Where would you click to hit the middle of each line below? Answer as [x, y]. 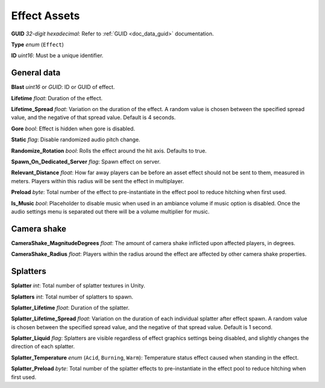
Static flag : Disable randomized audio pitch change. [76, 140]
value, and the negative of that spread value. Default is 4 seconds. [93, 118]
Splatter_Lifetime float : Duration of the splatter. [70, 308]
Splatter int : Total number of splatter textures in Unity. [78, 286]
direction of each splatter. [43, 347]
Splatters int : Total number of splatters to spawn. [72, 297]
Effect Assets [45, 16]
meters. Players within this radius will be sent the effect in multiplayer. [97, 181]
